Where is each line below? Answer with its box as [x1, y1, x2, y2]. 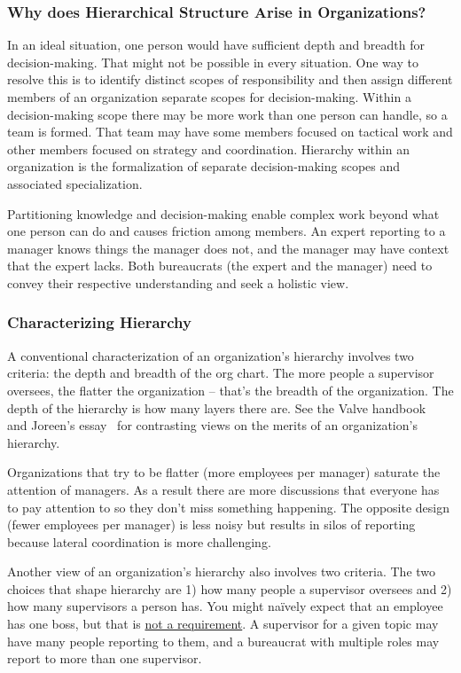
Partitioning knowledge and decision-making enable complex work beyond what [7, 204, 440, 223]
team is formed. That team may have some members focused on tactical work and [7, 122, 453, 141]
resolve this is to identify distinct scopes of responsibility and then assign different [7, 70, 453, 89]
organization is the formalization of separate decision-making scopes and [7, 157, 401, 176]
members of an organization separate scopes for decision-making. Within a [7, 88, 411, 106]
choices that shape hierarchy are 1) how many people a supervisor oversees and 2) [7, 579, 452, 598]
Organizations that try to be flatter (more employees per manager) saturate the [7, 463, 441, 481]
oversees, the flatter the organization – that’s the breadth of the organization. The [7, 380, 454, 399]
